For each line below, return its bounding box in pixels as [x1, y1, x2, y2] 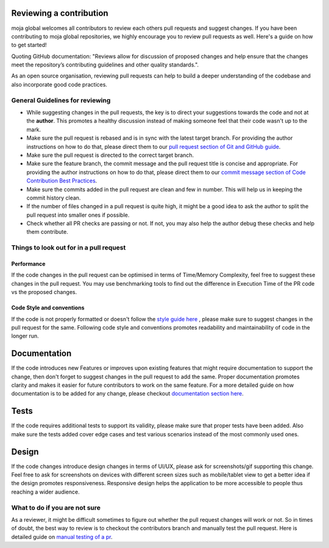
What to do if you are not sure [11, 503, 101, 512]
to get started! [11, 41, 47, 49]
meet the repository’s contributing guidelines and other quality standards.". [11, 61, 199, 68]
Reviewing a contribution [11, 8, 109, 18]
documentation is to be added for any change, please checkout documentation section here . [11, 390, 244, 397]
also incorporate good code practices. [11, 81, 108, 88]
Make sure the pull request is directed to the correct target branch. [26, 151, 194, 159]
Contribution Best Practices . [26, 177, 97, 184]
